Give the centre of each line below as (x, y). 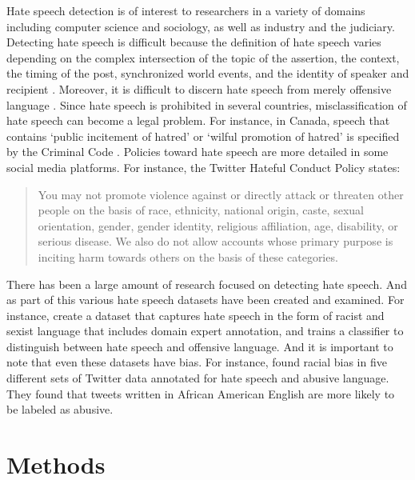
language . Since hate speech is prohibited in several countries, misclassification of (207, 104)
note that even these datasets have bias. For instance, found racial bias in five (197, 362)
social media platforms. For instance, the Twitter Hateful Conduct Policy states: (204, 167)
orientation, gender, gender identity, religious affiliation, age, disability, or (218, 225)
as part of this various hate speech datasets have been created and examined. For (206, 300)
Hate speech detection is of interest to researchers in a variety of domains (186, 10)
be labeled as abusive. (60, 409)
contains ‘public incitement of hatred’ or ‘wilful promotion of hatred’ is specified (203, 136)
